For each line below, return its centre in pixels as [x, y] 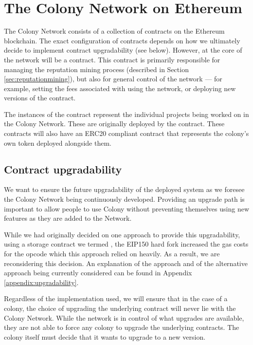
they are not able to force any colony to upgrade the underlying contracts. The [122, 327]
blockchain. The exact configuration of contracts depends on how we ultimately [122, 40]
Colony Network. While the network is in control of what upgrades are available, [124, 317]
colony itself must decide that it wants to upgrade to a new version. [105, 336]
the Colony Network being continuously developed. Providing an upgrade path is [124, 199]
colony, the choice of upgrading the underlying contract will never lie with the [120, 308]
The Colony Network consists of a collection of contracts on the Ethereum [114, 31]
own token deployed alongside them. [58, 143]
